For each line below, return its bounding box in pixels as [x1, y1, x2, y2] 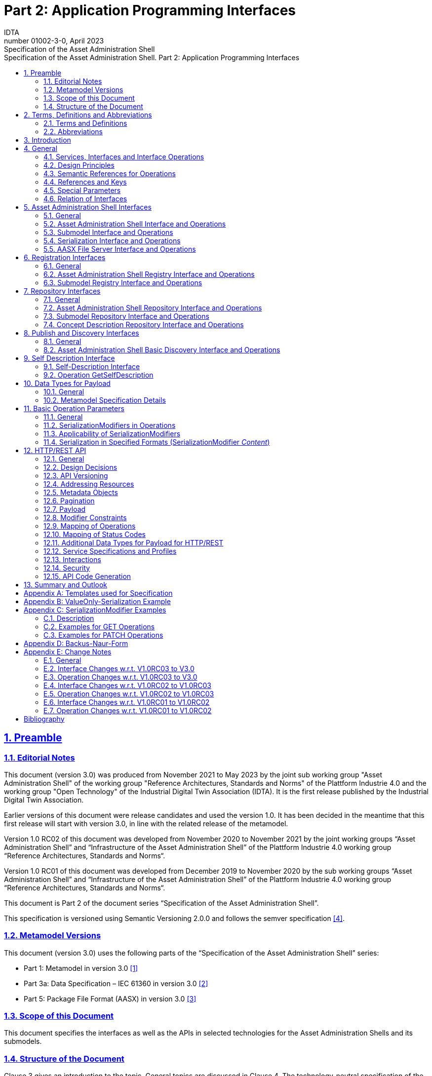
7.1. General [43, 295, 80, 304]
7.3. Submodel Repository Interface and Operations [43, 311, 209, 320]
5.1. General [43, 211, 81, 220]
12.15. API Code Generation [43, 572, 131, 580]
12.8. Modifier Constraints [43, 513, 127, 522]
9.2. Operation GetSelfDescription [43, 370, 154, 379]
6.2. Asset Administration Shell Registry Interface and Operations [43, 269, 255, 278]
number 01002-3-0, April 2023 [4, 36, 104, 45]
